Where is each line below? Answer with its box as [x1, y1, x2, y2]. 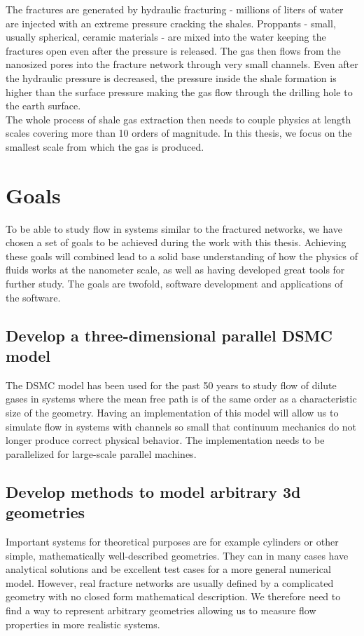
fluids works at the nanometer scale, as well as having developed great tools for [6, 262, 345, 277]
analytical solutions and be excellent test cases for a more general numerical [6, 562, 331, 576]
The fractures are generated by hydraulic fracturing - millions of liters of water [6, 2, 344, 16]
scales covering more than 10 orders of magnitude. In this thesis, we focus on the [6, 126, 352, 140]
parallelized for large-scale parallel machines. [6, 446, 197, 461]
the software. [6, 290, 61, 304]
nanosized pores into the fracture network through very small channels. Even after [6, 57, 358, 72]
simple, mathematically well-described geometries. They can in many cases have [6, 548, 349, 562]
